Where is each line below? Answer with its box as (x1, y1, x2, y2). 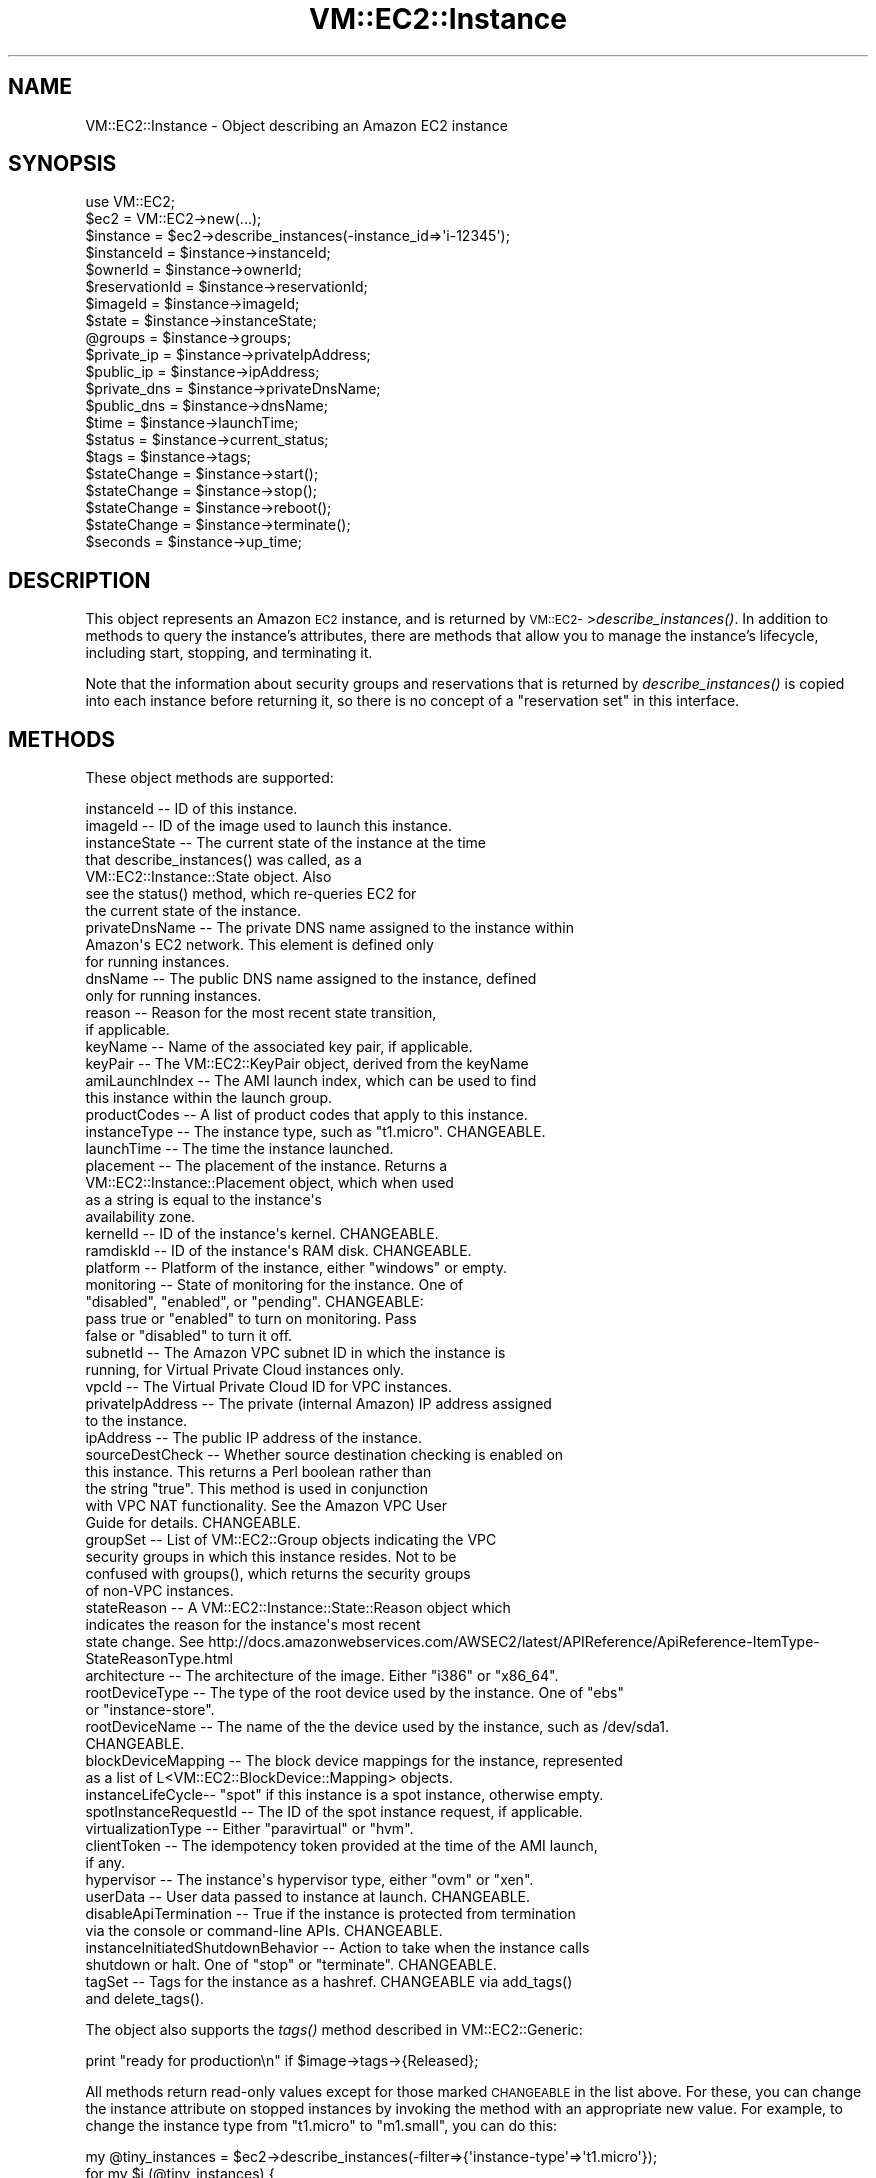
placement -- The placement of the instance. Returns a (85, 1157, 448, 1175)
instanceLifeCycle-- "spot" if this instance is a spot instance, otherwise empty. (85, 1786, 604, 1804)
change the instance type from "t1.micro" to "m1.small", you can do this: (85, 2117, 558, 2135)
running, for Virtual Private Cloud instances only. (85, 1361, 405, 1379)
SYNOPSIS (8, 151, 117, 177)
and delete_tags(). (85, 1990, 205, 2008)
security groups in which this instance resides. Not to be (85, 1548, 457, 1566)
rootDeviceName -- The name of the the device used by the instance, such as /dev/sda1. (85, 1718, 670, 1736)
